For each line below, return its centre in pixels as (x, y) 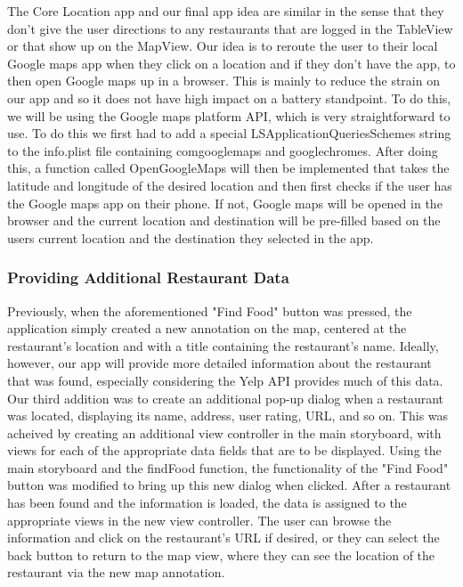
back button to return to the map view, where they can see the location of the (221, 554)
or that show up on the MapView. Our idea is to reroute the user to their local (223, 46)
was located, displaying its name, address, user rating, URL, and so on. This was (228, 416)
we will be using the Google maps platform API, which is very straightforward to (229, 115)
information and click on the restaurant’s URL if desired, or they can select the (223, 538)
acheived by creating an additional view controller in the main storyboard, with (224, 432)
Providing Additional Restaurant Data (148, 277)
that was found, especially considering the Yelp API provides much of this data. (225, 380)
